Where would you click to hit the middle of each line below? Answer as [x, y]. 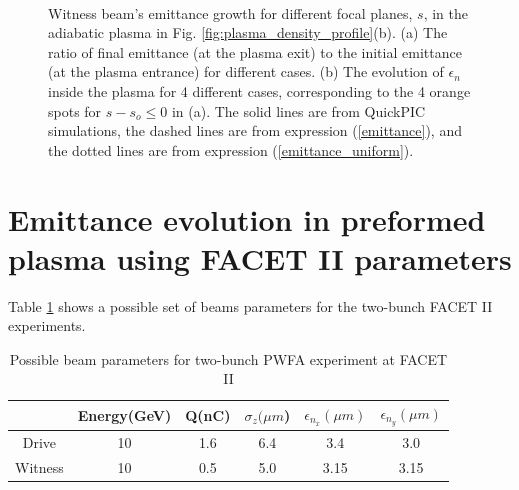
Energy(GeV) [124, 414]
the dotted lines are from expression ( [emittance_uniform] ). [231, 149]
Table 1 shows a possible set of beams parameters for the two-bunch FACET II [250, 305]
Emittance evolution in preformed [247, 218]
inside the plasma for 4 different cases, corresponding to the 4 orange [259, 90]
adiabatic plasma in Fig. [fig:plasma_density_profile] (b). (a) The [248, 32]
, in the [445, 12]
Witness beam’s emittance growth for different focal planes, [230, 12]
